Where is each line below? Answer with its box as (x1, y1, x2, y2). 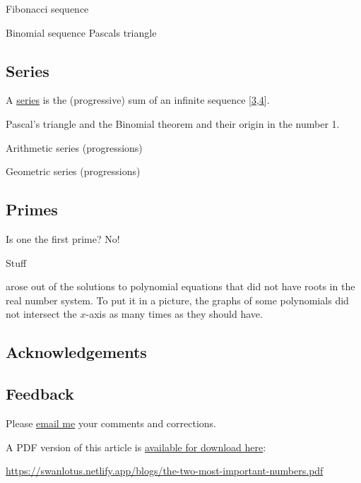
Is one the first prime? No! (6, 231, 120, 246)
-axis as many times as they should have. (85, 306, 263, 321)
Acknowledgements (6, 341, 147, 363)
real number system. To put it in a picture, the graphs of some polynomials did (6, 292, 349, 307)
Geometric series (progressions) (6, 164, 141, 179)
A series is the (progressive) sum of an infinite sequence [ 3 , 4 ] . (6, 93, 270, 107)
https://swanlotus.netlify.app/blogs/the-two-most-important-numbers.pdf (6, 463, 324, 478)
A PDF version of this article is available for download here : (6, 439, 266, 454)
